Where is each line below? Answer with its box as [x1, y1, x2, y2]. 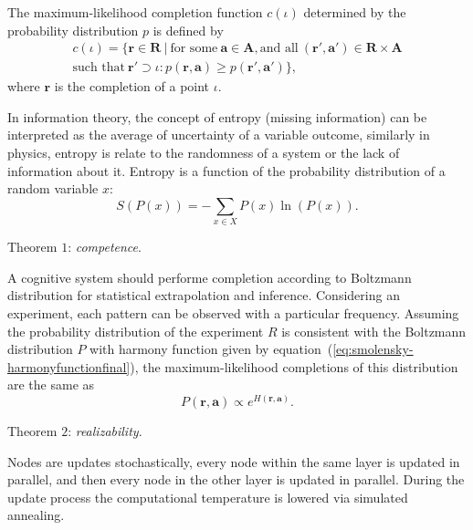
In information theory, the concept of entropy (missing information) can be [7, 107, 427, 126]
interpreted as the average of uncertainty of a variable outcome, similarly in [7, 125, 430, 144]
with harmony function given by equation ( [89, 339, 333, 359]
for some [170, 42, 218, 56]
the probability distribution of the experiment [7, 321, 264, 340]
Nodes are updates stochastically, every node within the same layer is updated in [7, 452, 460, 471]
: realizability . [68, 421, 142, 440]
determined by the [303, 3, 406, 21]
